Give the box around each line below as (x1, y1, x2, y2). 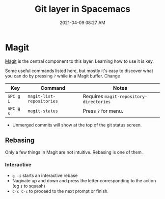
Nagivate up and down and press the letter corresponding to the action (12, 177, 156, 183)
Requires (82, 93, 104, 99)
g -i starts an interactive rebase (12, 173, 78, 178)
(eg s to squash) (12, 183, 46, 189)
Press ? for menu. (82, 107, 124, 114)
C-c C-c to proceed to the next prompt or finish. (12, 188, 109, 194)
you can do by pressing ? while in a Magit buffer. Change (5, 73, 120, 79)
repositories (27, 98, 58, 104)
